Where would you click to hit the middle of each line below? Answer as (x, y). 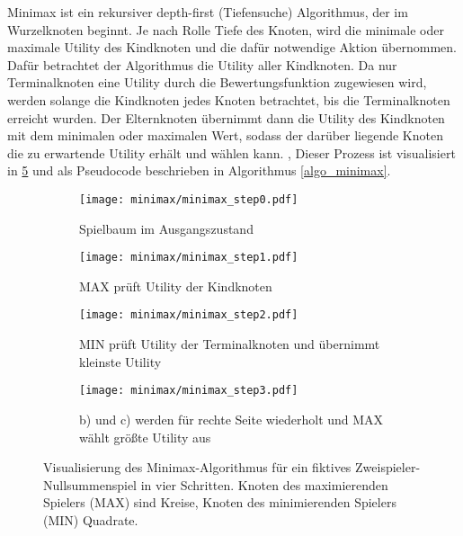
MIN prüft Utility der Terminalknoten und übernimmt (230, 344)
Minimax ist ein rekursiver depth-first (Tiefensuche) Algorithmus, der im (208, 12)
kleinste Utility (120, 361)
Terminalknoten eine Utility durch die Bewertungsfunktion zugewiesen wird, (217, 82)
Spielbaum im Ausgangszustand (166, 228)
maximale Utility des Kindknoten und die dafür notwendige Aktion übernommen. (232, 47)
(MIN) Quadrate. (91, 519)
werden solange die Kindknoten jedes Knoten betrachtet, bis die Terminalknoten (229, 99)
